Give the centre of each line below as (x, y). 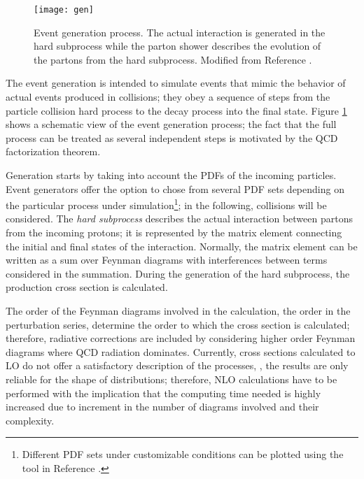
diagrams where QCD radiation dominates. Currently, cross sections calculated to (181, 351)
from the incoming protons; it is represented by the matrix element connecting (174, 233)
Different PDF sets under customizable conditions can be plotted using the (183, 454)
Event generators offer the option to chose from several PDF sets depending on (175, 188)
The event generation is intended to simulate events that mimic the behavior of (176, 83)
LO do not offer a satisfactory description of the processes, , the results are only (177, 365)
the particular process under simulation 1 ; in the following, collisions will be (166, 204)
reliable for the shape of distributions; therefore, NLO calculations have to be (171, 379)
